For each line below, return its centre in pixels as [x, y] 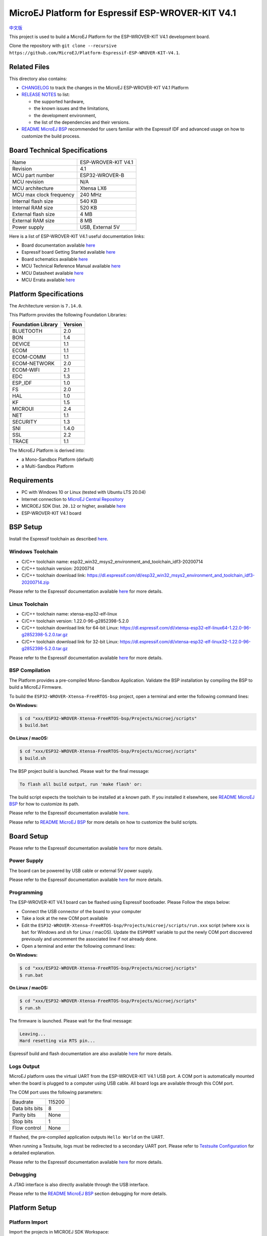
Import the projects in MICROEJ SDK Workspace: [59, 1232]
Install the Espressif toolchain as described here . [59, 539]
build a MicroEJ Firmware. [36, 687]
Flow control [27, 1128]
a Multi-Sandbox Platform [47, 466]
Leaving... [33, 1034]
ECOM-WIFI [26, 370]
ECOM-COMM [29, 357]
